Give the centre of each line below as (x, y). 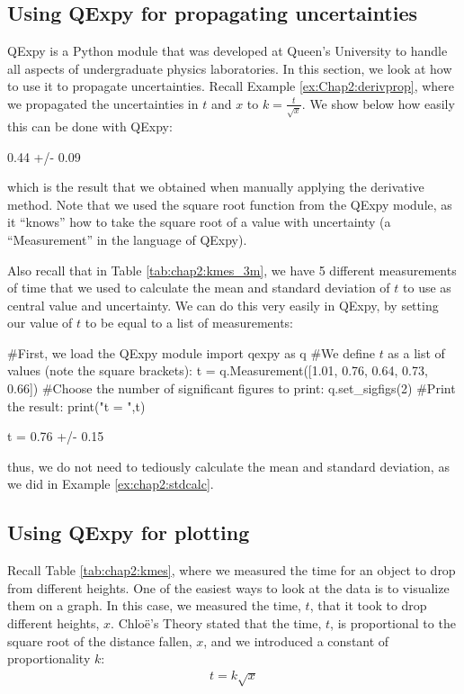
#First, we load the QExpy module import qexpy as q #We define (191, 352)
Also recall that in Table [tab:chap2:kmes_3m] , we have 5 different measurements (232, 270)
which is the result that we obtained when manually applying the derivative (216, 187)
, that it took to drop (368, 605)
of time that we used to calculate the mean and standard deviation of (199, 288)
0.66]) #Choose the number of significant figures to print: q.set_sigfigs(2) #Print (232, 388)
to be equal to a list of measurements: (189, 323)
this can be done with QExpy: (90, 126)
